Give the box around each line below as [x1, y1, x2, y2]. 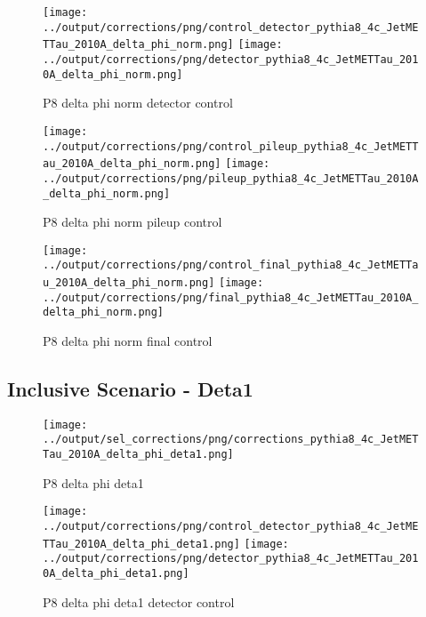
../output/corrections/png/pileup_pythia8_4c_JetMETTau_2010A [43, 172, 419, 185]
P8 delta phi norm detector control [43, 93, 233, 112]
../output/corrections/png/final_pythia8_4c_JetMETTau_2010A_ [43, 291, 419, 304]
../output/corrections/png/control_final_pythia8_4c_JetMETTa [43, 259, 419, 272]
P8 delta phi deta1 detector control [43, 592, 235, 611]
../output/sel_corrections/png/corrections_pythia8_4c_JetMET [43, 433, 419, 446]
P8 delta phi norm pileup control [43, 212, 222, 231]
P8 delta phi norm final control [43, 332, 213, 350]
